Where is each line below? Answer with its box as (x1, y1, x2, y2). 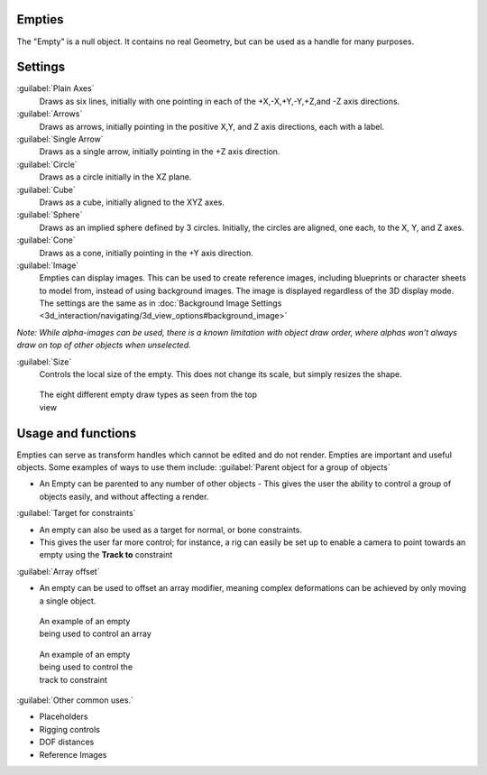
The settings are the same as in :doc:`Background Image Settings (39, 298, 282, 309)
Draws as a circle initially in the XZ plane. (39, 171, 192, 182)
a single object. (39, 595, 96, 606)
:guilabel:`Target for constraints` (16, 508, 136, 519)
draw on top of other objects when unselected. (16, 339, 191, 351)
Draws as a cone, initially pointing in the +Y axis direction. (39, 247, 253, 258)
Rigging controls (39, 724, 101, 734)
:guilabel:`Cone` (16, 235, 76, 245)
